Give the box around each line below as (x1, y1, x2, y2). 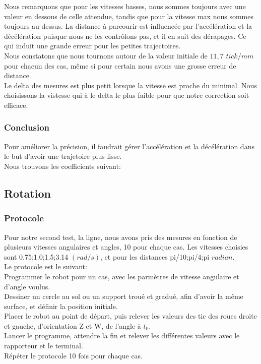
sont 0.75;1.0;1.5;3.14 (4, 251, 69, 262)
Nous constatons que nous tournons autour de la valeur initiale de (4, 50, 208, 60)
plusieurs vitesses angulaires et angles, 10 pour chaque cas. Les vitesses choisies (4, 241, 248, 252)
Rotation (4, 185, 51, 201)
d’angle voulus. (4, 281, 50, 291)
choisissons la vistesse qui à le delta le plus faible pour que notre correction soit (4, 90, 249, 100)
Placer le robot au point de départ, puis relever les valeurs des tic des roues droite (4, 311, 257, 321)
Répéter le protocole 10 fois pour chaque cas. (4, 350, 143, 360)
